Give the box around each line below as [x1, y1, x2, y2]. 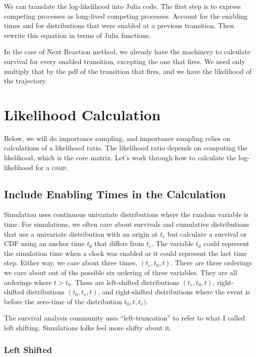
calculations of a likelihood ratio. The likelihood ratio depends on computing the [4, 143, 248, 153]
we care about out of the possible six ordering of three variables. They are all [4, 267, 237, 278]
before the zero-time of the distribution [4, 296, 122, 306]
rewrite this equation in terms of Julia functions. [4, 30, 151, 40]
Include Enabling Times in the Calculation [4, 186, 226, 201]
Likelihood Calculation [4, 104, 161, 124]
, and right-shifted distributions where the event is [98, 286, 250, 297]
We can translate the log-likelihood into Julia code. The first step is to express [4, 1, 241, 11]
